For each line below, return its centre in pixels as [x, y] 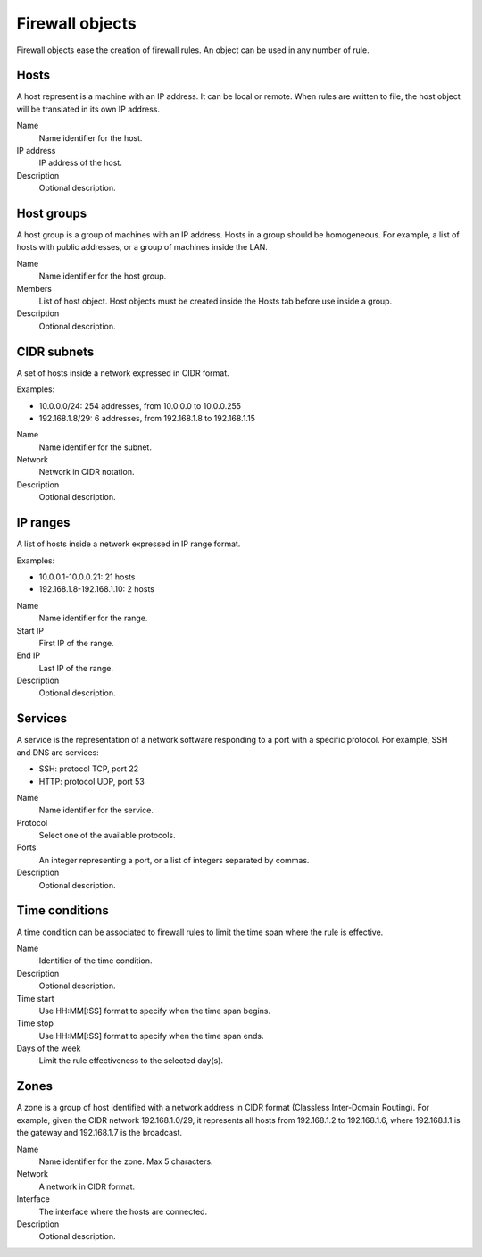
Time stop [35, 1023]
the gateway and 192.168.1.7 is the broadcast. [100, 1133]
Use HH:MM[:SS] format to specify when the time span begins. [155, 1011]
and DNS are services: [58, 752]
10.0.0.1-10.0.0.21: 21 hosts [87, 577]
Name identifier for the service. [96, 810]
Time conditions [62, 911]
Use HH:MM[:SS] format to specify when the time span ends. [151, 1036]
